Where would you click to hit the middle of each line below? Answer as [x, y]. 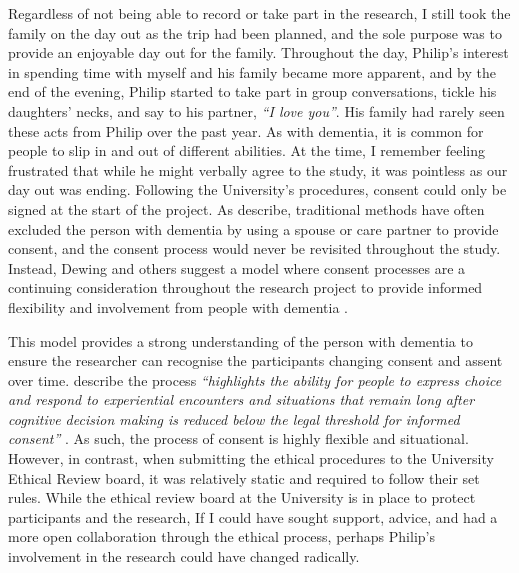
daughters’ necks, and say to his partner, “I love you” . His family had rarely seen [256, 110]
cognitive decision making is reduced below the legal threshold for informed [234, 418]
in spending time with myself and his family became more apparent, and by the [252, 71]
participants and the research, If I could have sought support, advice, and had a [253, 516]
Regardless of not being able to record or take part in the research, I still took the [259, 13]
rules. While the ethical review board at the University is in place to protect [242, 497]
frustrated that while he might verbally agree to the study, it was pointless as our [258, 169]
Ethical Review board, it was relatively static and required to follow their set [244, 477]
